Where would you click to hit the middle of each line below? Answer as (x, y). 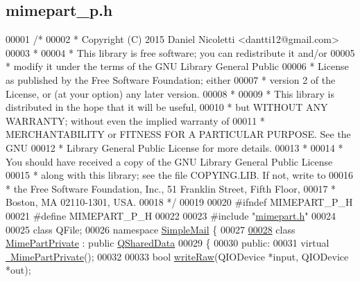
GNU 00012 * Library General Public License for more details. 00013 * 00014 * (174, 147)
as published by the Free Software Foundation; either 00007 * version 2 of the (171, 79)
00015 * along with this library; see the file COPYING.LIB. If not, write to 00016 (180, 175)
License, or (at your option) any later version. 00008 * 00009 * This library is (170, 93)
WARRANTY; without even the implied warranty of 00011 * (135, 120)
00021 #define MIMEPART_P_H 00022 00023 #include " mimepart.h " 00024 (171, 215)
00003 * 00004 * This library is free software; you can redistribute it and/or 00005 (180, 52)
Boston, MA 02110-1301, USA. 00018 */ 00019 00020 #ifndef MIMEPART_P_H (179, 202)
